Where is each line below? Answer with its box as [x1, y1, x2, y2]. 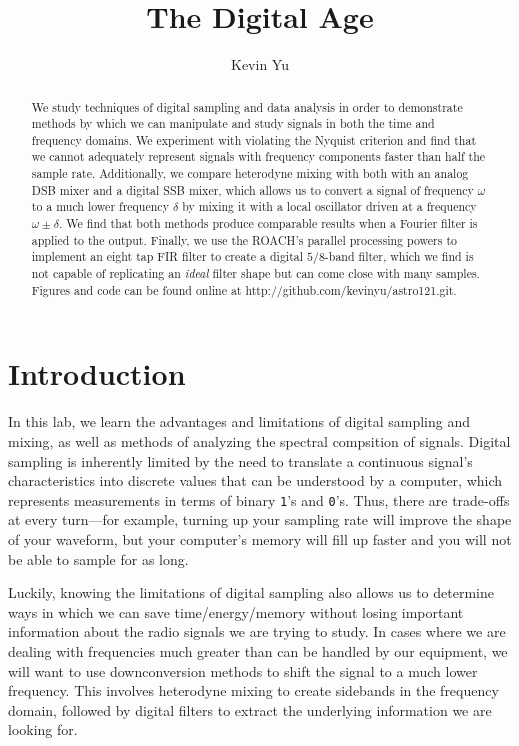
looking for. [8, 719, 78, 740]
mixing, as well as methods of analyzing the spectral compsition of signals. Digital [8, 430, 511, 451]
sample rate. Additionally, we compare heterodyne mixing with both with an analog [31, 165, 469, 182]
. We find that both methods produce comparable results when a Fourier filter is [59, 215, 478, 232]
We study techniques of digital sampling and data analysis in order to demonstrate [31, 98, 463, 115]
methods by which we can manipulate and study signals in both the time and [31, 115, 435, 132]
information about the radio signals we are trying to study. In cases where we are [8, 621, 506, 642]
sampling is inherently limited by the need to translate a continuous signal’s [8, 450, 473, 471]
